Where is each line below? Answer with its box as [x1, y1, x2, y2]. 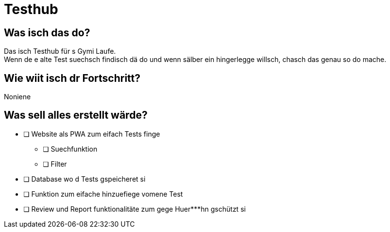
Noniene [4, 93, 31, 101]
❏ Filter [43, 159, 67, 168]
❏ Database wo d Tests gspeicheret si [23, 174, 146, 183]
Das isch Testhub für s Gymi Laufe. [4, 47, 116, 56]
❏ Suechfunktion [43, 144, 98, 153]
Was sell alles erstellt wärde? [4, 109, 148, 122]
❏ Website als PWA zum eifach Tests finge [23, 129, 160, 138]
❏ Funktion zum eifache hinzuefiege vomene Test [23, 189, 183, 198]
